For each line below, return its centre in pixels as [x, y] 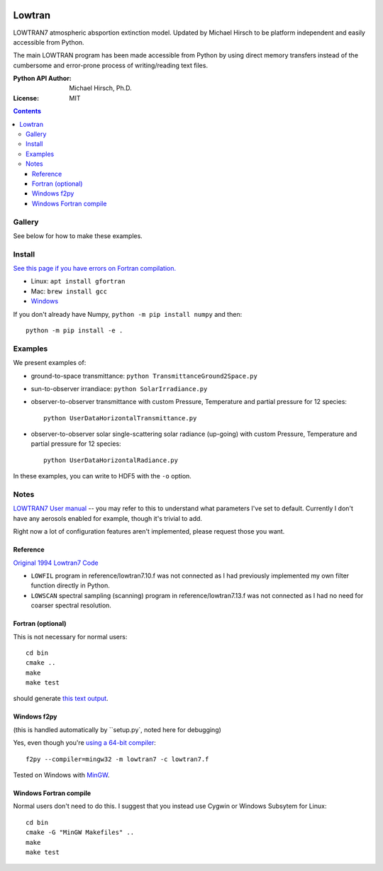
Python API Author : [43, 79]
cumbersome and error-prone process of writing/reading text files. [111, 65]
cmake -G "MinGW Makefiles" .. [80, 832]
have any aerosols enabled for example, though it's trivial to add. [107, 518]
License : [26, 98]
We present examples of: [50, 363]
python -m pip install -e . [74, 331]
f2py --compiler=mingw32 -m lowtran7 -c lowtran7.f [117, 759]
